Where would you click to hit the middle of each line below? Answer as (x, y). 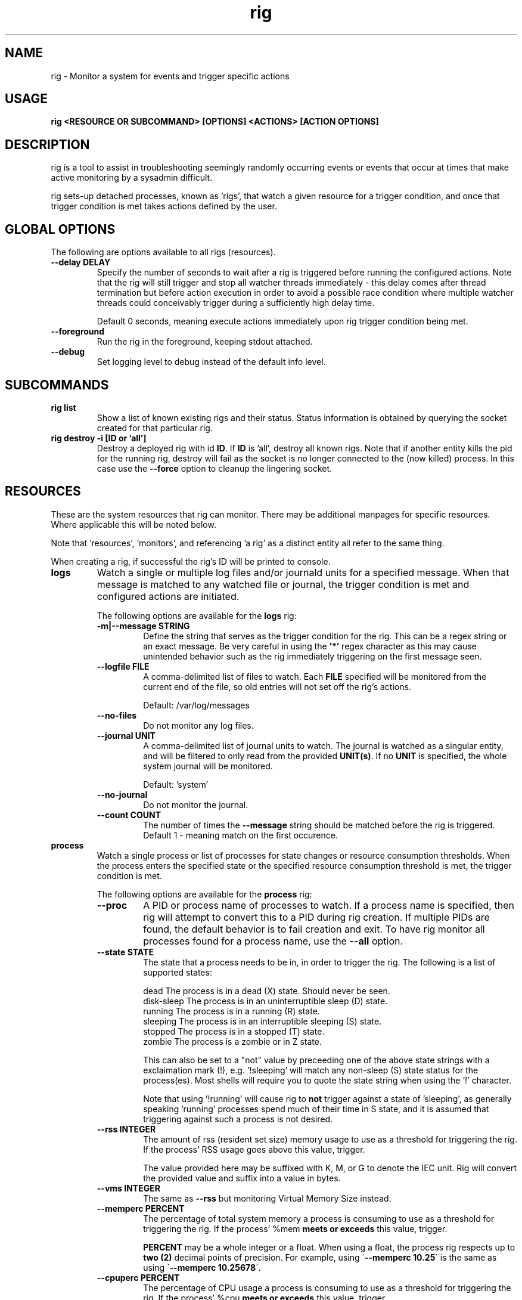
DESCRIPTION (47, 144)
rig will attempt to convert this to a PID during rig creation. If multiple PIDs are (316, 917)
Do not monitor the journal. (196, 804)
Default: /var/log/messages (196, 705)
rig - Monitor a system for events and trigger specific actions (170, 76)
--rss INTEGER (126, 1129)
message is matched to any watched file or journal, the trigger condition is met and (283, 584)
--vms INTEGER (128, 1188)
